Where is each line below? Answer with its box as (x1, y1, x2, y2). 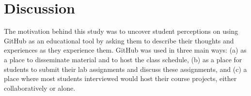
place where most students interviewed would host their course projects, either (4, 73, 237, 83)
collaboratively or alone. (4, 82, 76, 93)
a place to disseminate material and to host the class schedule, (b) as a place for (4, 54, 242, 64)
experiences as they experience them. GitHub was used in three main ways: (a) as (4, 45, 247, 55)
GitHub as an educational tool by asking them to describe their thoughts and (4, 35, 234, 45)
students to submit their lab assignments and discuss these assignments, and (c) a (4, 64, 247, 74)
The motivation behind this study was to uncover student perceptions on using (4, 26, 238, 36)
